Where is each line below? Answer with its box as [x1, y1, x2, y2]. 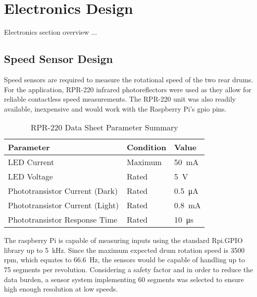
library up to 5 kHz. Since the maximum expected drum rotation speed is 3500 [4, 244, 245, 255]
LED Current [8, 156, 54, 168]
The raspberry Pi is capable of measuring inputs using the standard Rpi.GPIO [4, 235, 243, 245]
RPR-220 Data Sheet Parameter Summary [30, 121, 178, 133]
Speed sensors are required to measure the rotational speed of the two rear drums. [4, 74, 254, 84]
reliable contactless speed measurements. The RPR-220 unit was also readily [4, 94, 236, 104]
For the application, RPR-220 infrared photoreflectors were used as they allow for [4, 84, 252, 94]
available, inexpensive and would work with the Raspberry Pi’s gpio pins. [4, 103, 227, 114]
